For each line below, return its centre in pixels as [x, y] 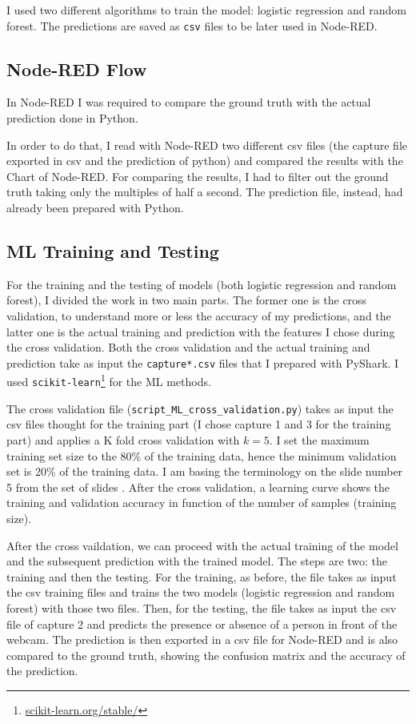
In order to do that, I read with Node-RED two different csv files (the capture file [207, 145]
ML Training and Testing [113, 251]
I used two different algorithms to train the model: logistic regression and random [206, 10]
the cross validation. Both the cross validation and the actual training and [188, 347]
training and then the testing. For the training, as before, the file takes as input [202, 576]
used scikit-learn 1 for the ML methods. [109, 380]
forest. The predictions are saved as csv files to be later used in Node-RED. [192, 25]
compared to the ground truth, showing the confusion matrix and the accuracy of [206, 655]
